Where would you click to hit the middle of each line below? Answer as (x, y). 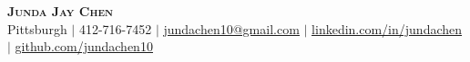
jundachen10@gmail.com (231, 28)
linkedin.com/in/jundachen (387, 28)
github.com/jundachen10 (84, 46)
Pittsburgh (37, 28)
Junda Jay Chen (61, 11)
